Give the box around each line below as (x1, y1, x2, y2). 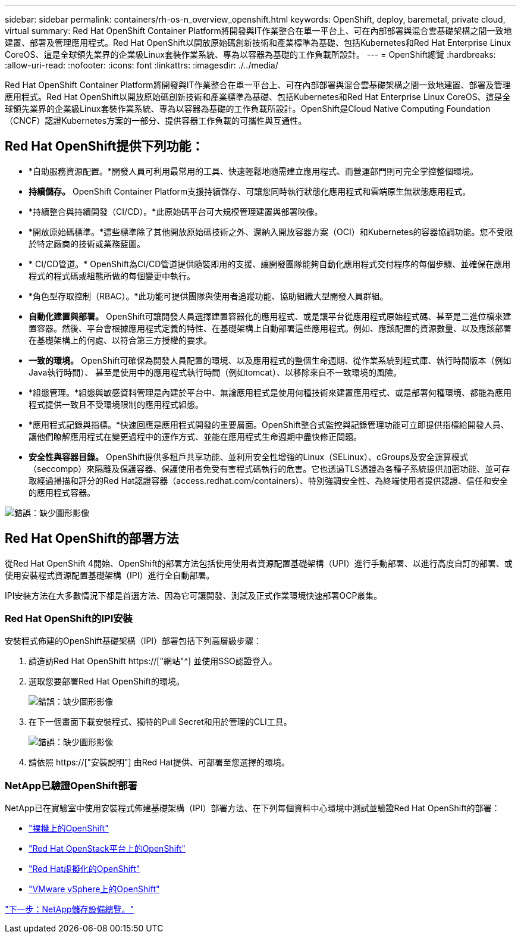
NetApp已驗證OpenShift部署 (5, 779, 137, 792)
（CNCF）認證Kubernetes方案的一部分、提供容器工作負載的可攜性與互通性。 (5, 115, 307, 126)
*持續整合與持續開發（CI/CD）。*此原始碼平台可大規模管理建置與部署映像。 (29, 206, 323, 217)
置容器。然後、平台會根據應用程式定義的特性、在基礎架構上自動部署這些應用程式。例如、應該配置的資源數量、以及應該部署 (29, 323, 511, 333)
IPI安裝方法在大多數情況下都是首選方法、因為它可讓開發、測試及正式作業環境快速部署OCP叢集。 (5, 590, 382, 601)
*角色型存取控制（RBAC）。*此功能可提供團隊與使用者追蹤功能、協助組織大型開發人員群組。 (29, 290, 388, 301)
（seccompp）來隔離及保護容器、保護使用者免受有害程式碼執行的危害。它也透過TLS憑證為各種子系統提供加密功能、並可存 (29, 463, 510, 474)
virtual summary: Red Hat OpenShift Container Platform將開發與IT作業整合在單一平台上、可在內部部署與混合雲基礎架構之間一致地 (5, 26, 512, 36)
